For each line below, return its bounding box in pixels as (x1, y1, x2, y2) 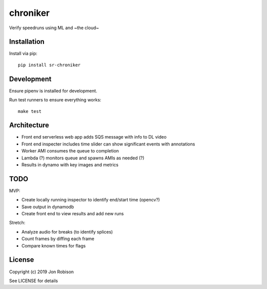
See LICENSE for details (9, 278, 58, 284)
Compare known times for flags (21, 242, 86, 248)
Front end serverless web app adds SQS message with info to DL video (21, 134, 167, 140)
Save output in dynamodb (21, 203, 74, 210)
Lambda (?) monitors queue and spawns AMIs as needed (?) (21, 155, 144, 161)
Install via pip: (9, 50, 38, 56)
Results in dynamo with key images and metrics (21, 162, 119, 168)
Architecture (9, 121, 49, 130)
